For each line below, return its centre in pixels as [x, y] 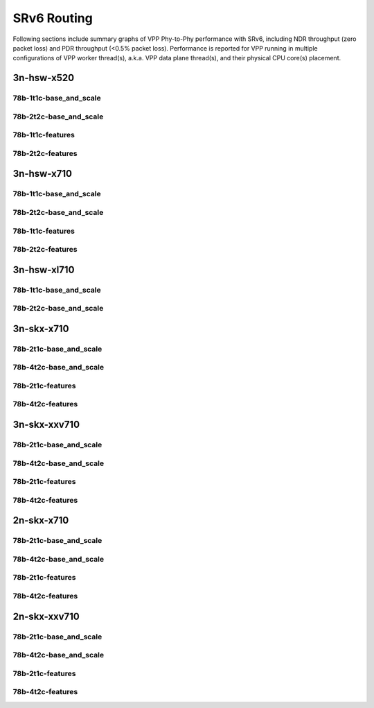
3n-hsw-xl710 [44, 269]
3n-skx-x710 [41, 328]
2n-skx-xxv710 [46, 616]
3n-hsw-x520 [44, 78]
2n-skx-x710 [41, 520]
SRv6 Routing [53, 18]
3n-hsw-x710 [43, 174]
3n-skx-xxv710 [46, 425]
